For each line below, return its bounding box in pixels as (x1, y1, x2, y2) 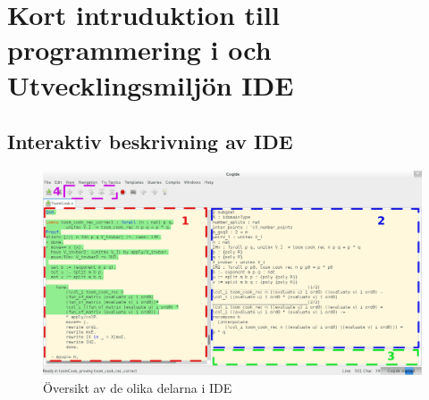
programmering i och (7, 31, 272, 68)
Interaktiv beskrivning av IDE (7, 128, 293, 155)
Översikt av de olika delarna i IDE (43, 378, 232, 396)
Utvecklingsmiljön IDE (7, 66, 294, 103)
